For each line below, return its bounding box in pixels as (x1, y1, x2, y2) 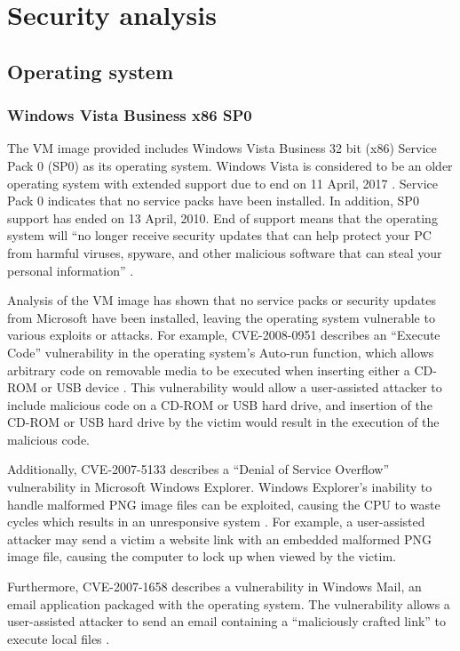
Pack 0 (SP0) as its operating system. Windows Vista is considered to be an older (7, 156, 453, 174)
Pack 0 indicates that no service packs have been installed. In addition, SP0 (7, 191, 419, 210)
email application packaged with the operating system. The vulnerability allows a (7, 594, 450, 613)
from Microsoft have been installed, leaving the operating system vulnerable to (7, 308, 435, 326)
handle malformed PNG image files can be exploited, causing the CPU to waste (7, 494, 440, 513)
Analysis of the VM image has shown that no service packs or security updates (7, 291, 436, 309)
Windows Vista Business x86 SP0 (7, 104, 252, 126)
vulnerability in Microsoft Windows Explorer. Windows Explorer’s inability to (7, 478, 432, 496)
